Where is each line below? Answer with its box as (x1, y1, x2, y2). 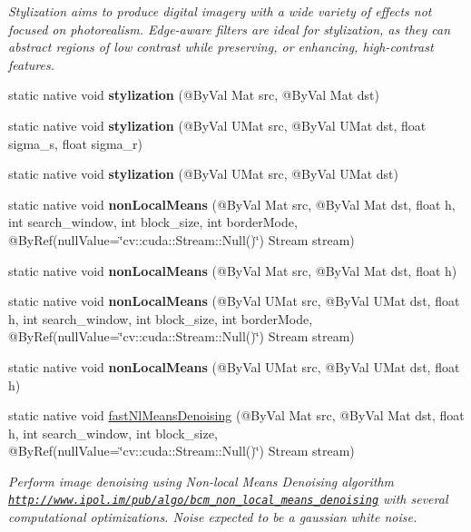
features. (8, 54, 55, 74)
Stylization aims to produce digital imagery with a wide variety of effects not (8, 2, 432, 20)
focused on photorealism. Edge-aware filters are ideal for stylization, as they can (8, 19, 451, 38)
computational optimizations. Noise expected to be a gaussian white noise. (8, 507, 417, 527)
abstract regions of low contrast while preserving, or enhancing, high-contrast (8, 37, 434, 56)
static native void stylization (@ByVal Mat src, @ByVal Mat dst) (8, 85, 379, 104)
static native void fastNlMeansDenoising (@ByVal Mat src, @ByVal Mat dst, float (8, 406, 465, 425)
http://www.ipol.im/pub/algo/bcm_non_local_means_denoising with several (8, 489, 448, 508)
